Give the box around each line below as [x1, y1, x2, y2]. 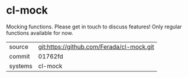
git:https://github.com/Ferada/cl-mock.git [38, 43, 155, 51]
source [9, 43, 28, 51]
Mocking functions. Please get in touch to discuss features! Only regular [6, 23, 182, 30]
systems [9, 61, 33, 70]
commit [9, 52, 30, 60]
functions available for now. [6, 29, 73, 36]
